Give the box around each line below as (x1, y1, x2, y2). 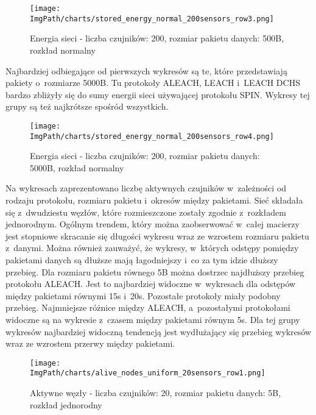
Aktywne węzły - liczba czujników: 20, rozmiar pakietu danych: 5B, (30, 386, 281, 399)
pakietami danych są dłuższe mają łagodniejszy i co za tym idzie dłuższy (5, 253, 278, 266)
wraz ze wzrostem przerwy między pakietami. (5, 337, 175, 350)
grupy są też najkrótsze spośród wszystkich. (5, 100, 169, 113)
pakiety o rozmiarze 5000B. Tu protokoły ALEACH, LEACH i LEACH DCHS (5, 76, 300, 89)
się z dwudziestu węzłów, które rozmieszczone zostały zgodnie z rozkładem (5, 205, 286, 218)
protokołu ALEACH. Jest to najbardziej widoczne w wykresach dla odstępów (5, 277, 296, 290)
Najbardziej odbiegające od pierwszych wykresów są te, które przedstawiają (5, 64, 287, 77)
